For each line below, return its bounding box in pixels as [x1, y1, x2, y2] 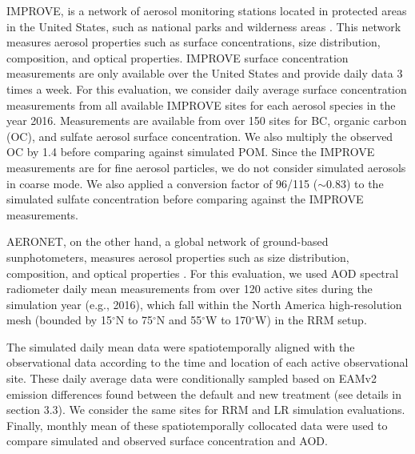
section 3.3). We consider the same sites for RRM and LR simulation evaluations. [6, 401, 405, 418]
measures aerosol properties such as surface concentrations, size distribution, [6, 34, 381, 50]
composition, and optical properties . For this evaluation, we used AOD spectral [6, 264, 399, 281]
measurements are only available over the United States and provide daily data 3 [6, 65, 403, 82]
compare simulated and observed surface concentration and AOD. [6, 432, 328, 449]
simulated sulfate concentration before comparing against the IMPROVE [6, 191, 364, 207]
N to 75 [115, 311, 154, 328]
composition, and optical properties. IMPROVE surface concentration [6, 49, 349, 66]
